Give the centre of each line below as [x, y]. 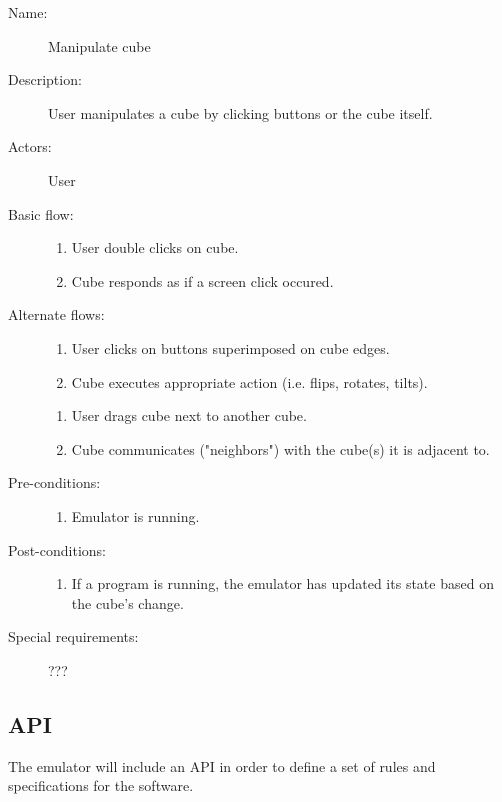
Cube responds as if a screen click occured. [202, 280]
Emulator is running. [135, 515]
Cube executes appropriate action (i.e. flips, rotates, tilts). [249, 381]
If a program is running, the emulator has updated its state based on [282, 583]
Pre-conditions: [54, 482]
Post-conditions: [57, 549]
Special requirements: [73, 636]
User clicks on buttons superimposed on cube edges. [230, 347]
